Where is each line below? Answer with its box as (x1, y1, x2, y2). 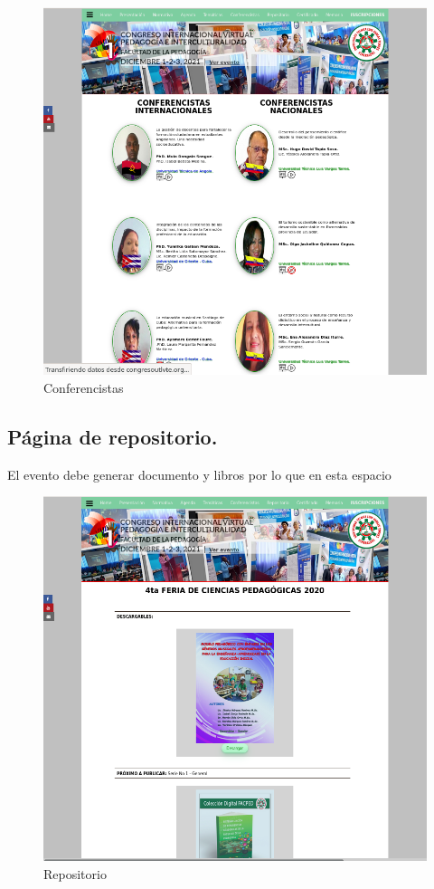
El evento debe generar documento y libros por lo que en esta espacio (7, 464, 392, 483)
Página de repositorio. (7, 422, 218, 450)
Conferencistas (43, 378, 124, 397)
